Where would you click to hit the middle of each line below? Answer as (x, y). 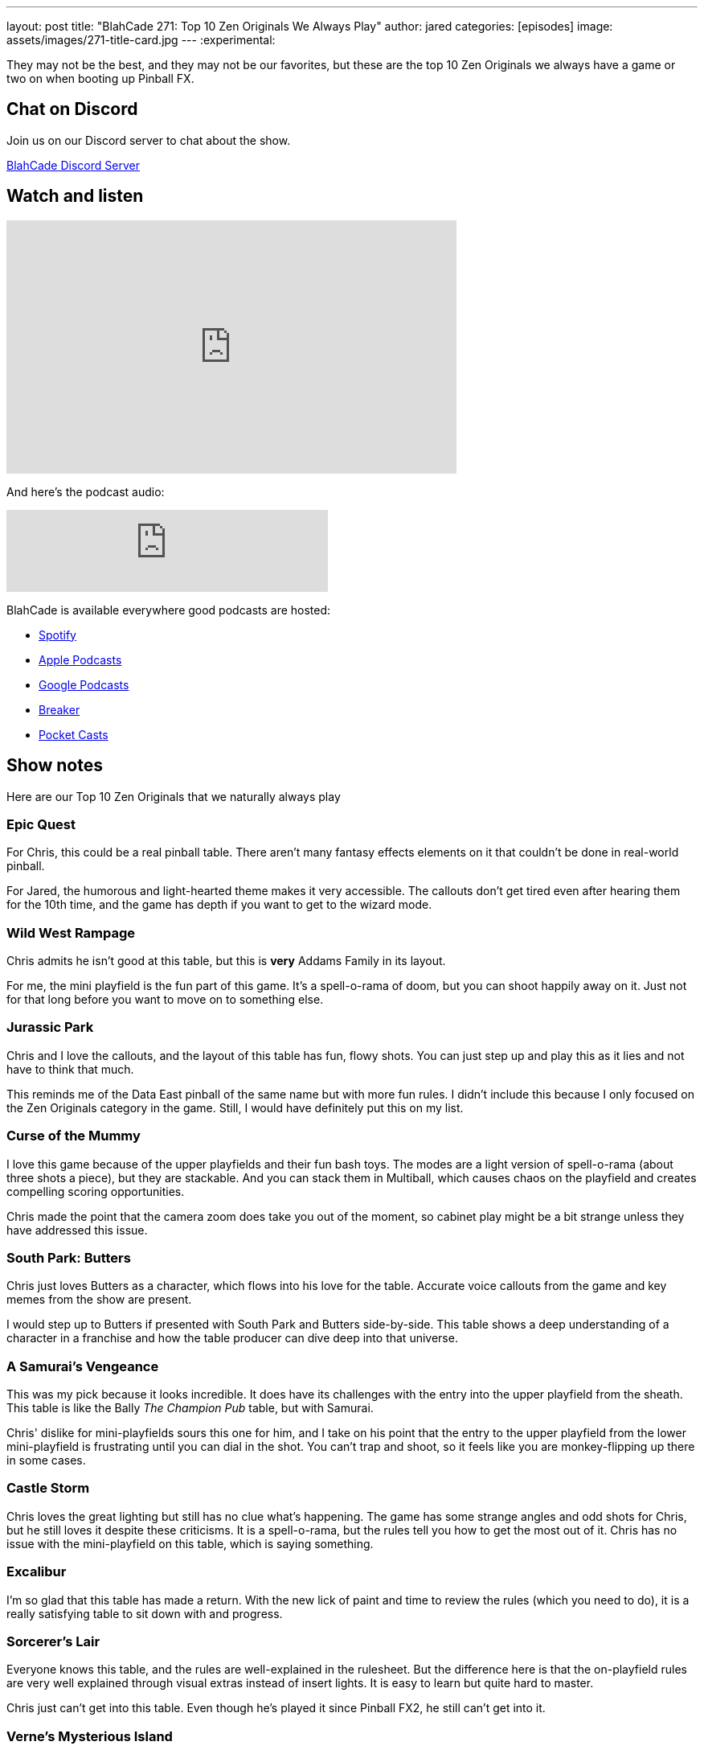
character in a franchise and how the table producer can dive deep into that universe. (232, 1338)
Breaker (59, 709)
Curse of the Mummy (74, 1136)
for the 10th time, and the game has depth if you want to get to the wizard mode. (219, 905)
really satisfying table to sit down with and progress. (145, 1613)
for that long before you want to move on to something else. (165, 1000)
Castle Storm (48, 1488)
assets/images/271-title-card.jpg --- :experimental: (141, 40)
